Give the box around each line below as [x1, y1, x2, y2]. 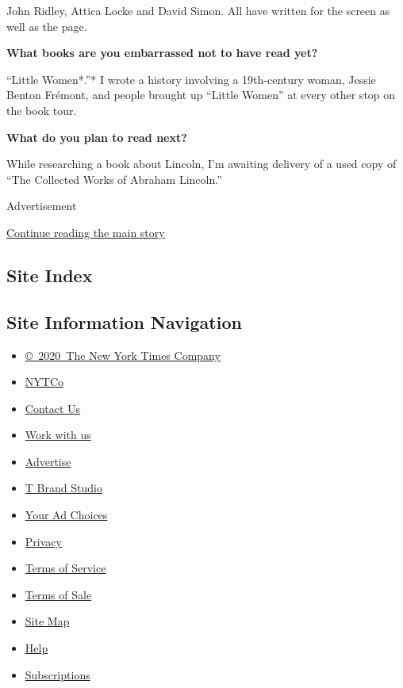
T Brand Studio [25, 480, 102, 496]
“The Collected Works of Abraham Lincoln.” [6, 170, 222, 187]
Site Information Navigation [6, 309, 242, 334]
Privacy [25, 533, 62, 549]
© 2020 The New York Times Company [25, 346, 221, 363]
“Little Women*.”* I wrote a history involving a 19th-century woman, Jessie [6, 71, 376, 87]
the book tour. [6, 101, 77, 118]
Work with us [25, 426, 91, 443]
